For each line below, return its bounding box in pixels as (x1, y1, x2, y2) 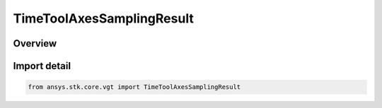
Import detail (13, 60, 71, 72)
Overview (13, 37, 57, 49)
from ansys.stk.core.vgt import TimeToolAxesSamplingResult (28, 83, 241, 91)
